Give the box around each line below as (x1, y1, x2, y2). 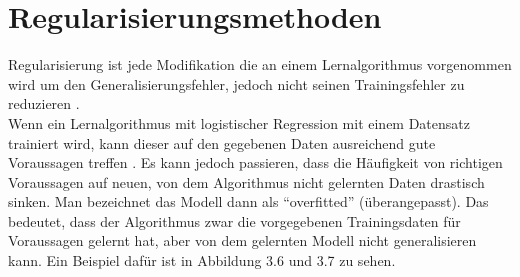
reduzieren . (8, 93, 80, 114)
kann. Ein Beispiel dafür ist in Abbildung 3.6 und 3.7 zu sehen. (8, 250, 396, 271)
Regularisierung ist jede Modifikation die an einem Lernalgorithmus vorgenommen (8, 54, 512, 75)
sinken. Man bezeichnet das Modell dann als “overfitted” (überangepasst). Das (8, 191, 489, 212)
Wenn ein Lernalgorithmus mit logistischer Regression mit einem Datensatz (8, 112, 470, 133)
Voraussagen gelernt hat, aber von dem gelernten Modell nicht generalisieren (8, 230, 477, 251)
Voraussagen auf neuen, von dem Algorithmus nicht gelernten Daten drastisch (8, 171, 485, 192)
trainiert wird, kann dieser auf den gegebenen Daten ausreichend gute (8, 132, 436, 153)
